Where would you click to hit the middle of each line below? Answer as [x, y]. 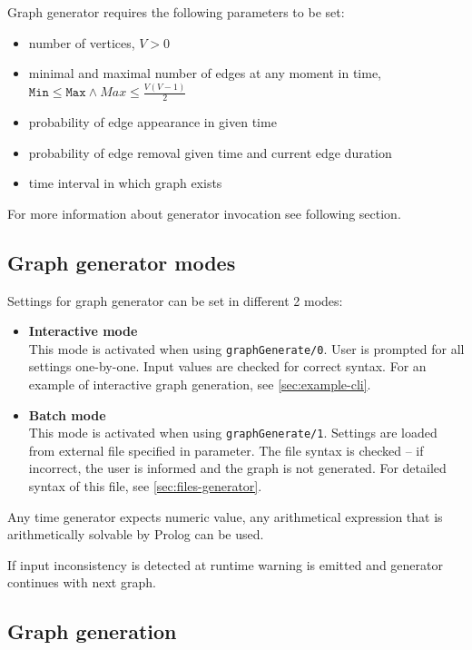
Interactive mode [83, 331]
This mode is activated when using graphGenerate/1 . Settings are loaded [233, 433]
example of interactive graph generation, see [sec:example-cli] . [200, 384]
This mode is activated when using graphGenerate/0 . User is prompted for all [246, 348]
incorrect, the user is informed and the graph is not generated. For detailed [237, 468]
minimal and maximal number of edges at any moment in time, [205, 73]
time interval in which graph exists [125, 183]
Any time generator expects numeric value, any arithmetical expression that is [225, 516]
